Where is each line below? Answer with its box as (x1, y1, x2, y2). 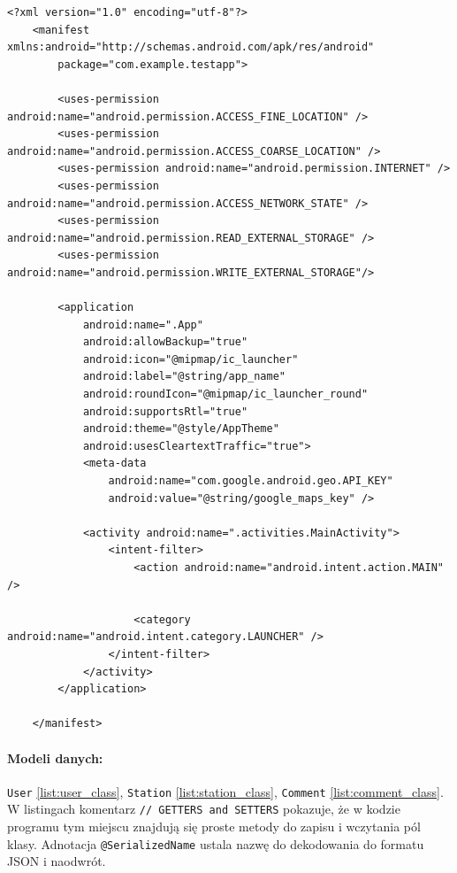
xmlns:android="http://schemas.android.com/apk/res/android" (7, 41, 375, 54)
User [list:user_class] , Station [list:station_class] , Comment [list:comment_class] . (7, 782, 444, 800)
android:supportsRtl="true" (82, 405, 248, 418)
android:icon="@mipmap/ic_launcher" (82, 352, 299, 366)
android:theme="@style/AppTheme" (82, 422, 279, 436)
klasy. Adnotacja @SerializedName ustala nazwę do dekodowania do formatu (7, 834, 424, 853)
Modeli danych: (7, 748, 103, 767)
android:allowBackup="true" (82, 336, 248, 349)
